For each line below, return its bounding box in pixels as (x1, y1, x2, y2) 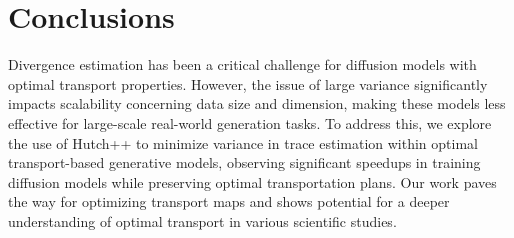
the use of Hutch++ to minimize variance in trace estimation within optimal (8, 132, 478, 153)
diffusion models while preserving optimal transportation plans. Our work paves (8, 171, 497, 192)
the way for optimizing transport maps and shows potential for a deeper (8, 191, 450, 212)
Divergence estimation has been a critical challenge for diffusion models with (8, 54, 477, 75)
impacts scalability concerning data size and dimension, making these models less (8, 93, 506, 114)
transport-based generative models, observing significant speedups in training (8, 152, 481, 173)
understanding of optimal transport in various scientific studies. (8, 210, 397, 231)
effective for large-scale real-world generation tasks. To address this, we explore (8, 112, 492, 133)
